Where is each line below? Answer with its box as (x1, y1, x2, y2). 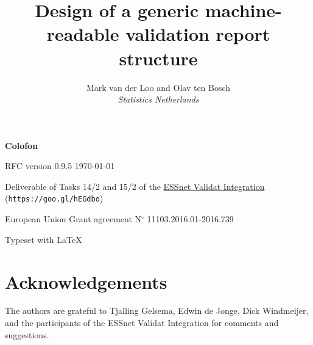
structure (119, 45, 198, 70)
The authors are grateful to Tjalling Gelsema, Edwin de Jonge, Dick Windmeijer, (5, 304, 309, 317)
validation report (125, 21, 270, 46)
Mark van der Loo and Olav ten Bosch (86, 81, 231, 93)
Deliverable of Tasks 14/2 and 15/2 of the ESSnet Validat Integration (5, 180, 265, 192)
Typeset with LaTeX (5, 233, 82, 245)
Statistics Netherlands (118, 93, 199, 106)
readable (46, 21, 119, 46)
